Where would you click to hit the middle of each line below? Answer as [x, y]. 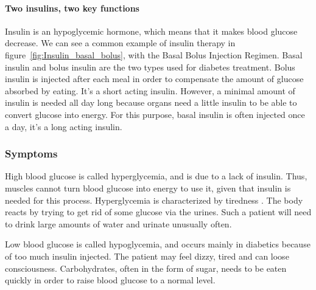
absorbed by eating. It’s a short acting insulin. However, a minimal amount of [150, 90]
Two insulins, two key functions [72, 8]
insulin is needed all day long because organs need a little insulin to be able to [151, 102]
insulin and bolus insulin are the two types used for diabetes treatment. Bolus [150, 67]
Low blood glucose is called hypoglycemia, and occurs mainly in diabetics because [158, 244]
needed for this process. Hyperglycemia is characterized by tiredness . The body [154, 200]
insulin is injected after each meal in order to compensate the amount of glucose [154, 79]
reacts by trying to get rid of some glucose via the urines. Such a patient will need [158, 212]
